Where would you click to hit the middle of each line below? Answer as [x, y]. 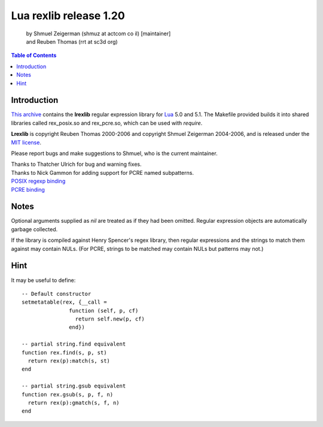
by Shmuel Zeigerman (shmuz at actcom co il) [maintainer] [98, 34]
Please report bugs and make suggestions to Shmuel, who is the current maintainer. [114, 153]
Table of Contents [34, 55]
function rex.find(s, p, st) [64, 352]
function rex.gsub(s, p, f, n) [68, 394]
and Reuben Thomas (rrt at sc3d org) [72, 41]
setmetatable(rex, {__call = [64, 302]
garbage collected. [34, 229]
